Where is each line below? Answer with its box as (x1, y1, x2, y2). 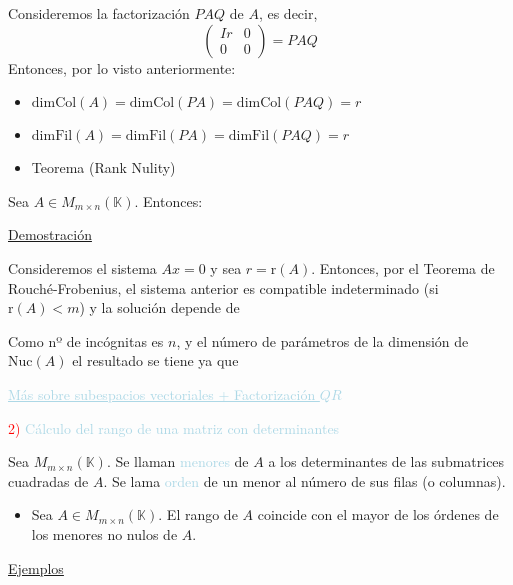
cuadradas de (8, 470, 89, 491)
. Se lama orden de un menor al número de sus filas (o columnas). (103, 470, 506, 491)
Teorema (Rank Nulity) (31, 157, 176, 178)
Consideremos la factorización (8, 3, 190, 23)
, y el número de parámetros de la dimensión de (176, 330, 469, 351)
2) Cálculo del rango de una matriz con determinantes (8, 417, 340, 438)
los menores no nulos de (31, 523, 178, 544)
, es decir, (258, 3, 318, 23)
